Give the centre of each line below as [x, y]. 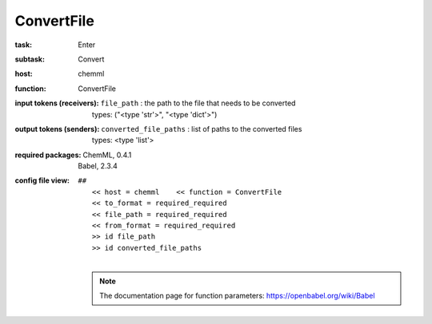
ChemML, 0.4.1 [107, 155]
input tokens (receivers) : [57, 103]
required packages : [48, 155]
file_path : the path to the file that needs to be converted [198, 103]
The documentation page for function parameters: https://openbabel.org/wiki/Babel [237, 295]
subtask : [30, 59]
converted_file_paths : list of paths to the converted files [202, 128]
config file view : [42, 180]
